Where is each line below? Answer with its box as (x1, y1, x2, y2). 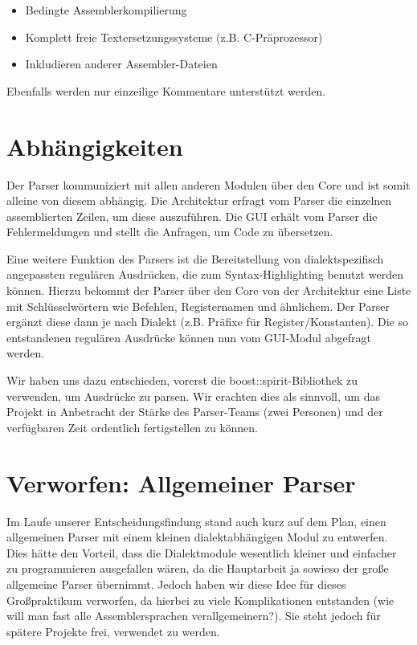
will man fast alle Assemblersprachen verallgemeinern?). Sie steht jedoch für (6, 607, 381, 624)
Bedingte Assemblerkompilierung (25, 2, 187, 18)
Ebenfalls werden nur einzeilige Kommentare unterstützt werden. (6, 82, 326, 99)
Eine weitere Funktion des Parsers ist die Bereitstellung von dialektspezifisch (6, 250, 384, 267)
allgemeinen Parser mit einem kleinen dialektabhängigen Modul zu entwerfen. (6, 529, 388, 545)
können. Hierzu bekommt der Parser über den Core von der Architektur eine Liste (6, 282, 411, 299)
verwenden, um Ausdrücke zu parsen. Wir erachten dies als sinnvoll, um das (6, 387, 380, 404)
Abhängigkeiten (6, 129, 183, 162)
